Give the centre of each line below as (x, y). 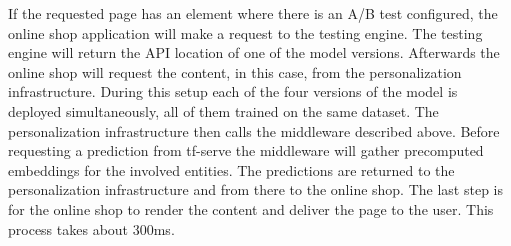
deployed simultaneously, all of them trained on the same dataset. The (223, 110)
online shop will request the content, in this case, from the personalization (235, 71)
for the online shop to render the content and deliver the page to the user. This (251, 208)
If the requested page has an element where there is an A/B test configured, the (253, 13)
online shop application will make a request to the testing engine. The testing (245, 32)
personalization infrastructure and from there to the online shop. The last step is (255, 189)
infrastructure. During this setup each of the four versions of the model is (233, 91)
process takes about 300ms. (91, 228)
